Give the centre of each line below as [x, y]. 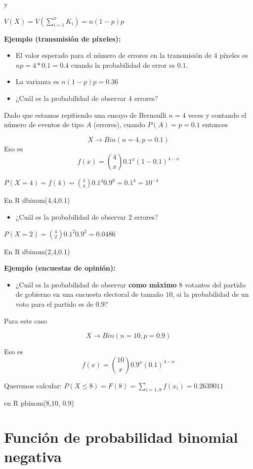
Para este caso [26, 320]
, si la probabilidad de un [211, 294]
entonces [215, 124]
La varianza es [37, 81]
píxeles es [234, 55]
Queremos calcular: [33, 385]
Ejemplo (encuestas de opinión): [60, 268]
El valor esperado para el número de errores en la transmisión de [114, 55]
